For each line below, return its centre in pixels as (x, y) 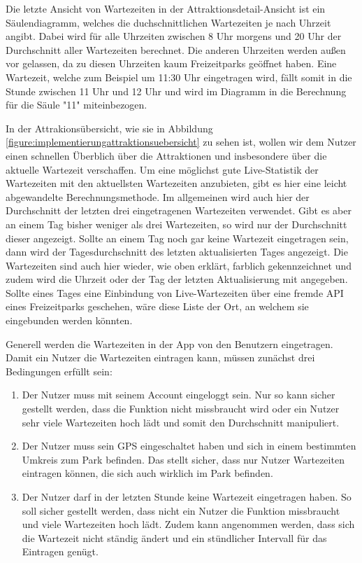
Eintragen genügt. (60, 551)
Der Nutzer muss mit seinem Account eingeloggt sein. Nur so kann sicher (179, 395)
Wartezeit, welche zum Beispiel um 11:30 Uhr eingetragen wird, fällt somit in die (179, 77)
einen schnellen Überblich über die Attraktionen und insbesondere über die (166, 155)
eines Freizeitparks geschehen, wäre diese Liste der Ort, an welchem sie (157, 306)
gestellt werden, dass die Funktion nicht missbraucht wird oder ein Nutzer (181, 409)
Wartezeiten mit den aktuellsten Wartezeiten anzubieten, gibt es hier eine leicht (176, 183)
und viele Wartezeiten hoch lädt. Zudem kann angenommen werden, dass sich (188, 524)
